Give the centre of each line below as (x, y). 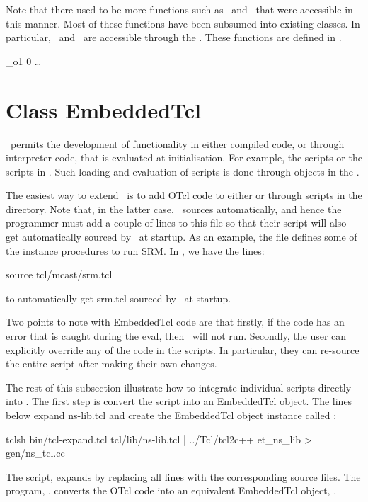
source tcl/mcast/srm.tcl (59, 274)
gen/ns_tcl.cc (35, 453)
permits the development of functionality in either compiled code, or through (177, 143)
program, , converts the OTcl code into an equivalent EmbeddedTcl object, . (171, 490)
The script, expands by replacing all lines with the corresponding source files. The (183, 476)
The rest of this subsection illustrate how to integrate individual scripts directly (179, 387)
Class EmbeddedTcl (104, 109)
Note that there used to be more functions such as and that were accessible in (179, 9)
